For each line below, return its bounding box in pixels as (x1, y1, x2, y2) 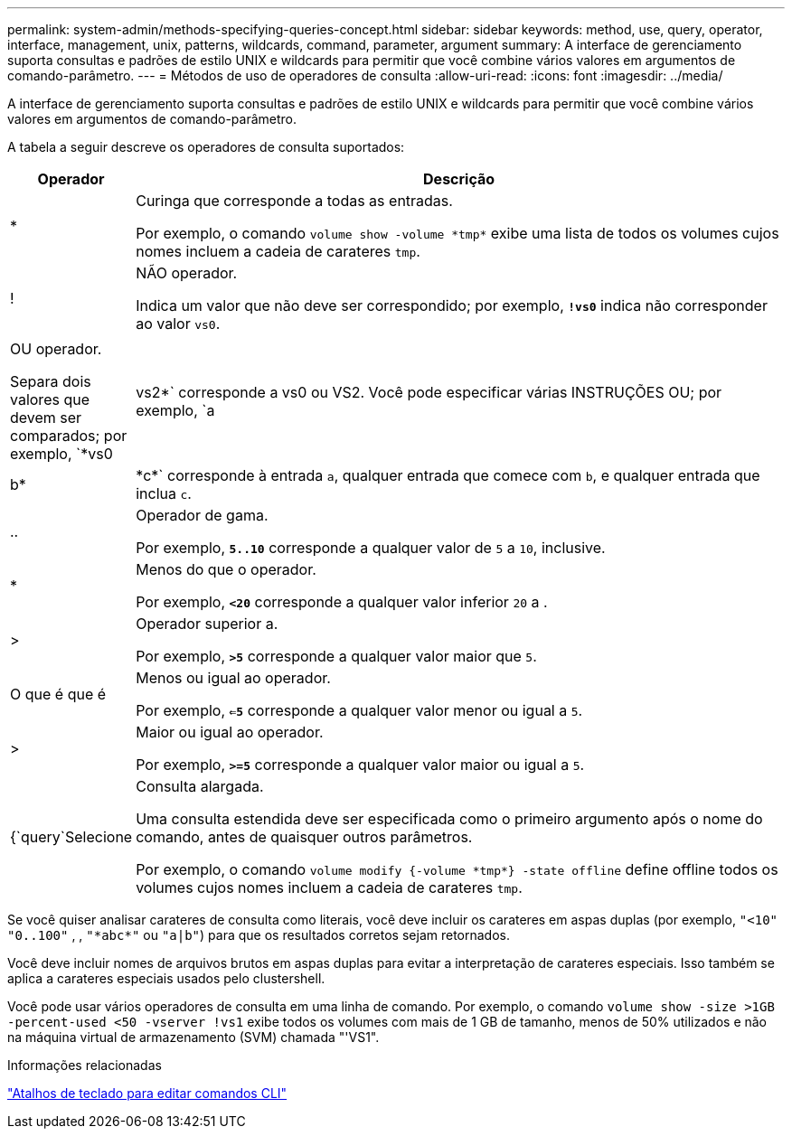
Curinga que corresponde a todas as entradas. (136, 192, 453, 210)
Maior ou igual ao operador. (136, 723, 324, 741)
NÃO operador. (136, 264, 238, 282)
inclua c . (136, 484, 192, 502)
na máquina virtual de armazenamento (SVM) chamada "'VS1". (7, 1029, 380, 1045)
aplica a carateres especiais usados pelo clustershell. (7, 971, 325, 986)
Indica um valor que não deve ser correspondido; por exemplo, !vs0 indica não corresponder (136, 296, 768, 315)
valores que (10, 390, 90, 408)
